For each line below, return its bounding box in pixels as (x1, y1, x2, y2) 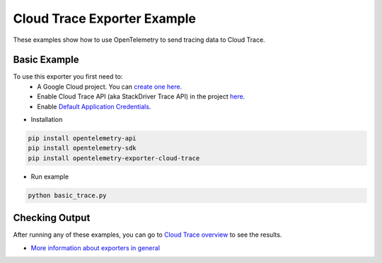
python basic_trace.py (28, 191, 107, 199)
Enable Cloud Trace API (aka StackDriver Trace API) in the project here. (37, 92, 245, 101)
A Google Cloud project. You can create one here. (37, 82, 183, 91)
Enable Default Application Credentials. (37, 102, 151, 111)
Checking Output (13, 212, 91, 224)
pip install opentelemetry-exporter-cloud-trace (28, 154, 200, 162)
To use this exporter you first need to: (13, 72, 123, 81)
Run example (30, 172, 69, 181)
